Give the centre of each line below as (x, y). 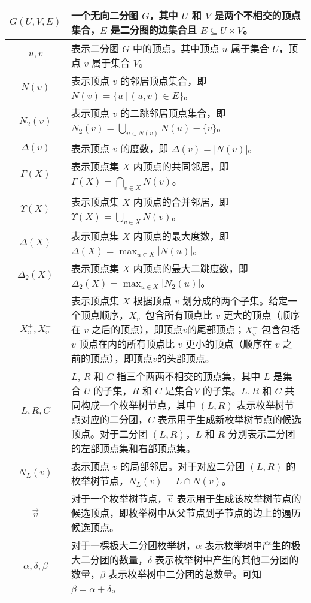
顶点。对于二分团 (109, 433)
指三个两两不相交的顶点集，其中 (189, 376)
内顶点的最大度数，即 (181, 236)
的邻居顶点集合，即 (164, 81)
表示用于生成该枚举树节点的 (239, 498)
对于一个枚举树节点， (119, 498)
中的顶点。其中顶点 (176, 48)
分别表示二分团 (262, 433)
